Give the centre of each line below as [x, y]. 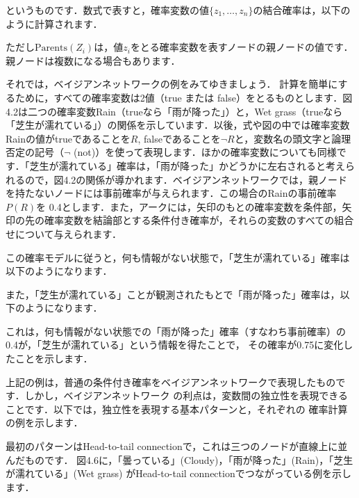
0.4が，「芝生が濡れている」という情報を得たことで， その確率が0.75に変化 [175, 345]
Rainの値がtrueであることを [68, 138]
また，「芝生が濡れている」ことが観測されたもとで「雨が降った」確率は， [173, 294]
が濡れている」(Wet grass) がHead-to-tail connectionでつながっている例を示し [179, 473]
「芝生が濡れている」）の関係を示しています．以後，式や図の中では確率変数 [178, 125]
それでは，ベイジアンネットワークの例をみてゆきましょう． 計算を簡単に [172, 84]
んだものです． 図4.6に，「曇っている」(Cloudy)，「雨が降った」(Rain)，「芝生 [179, 459]
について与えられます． [68, 233]
